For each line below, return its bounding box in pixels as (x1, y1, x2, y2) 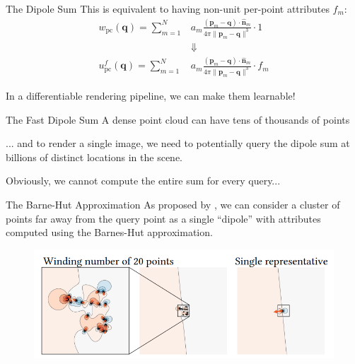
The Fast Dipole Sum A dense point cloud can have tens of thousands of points (6, 112, 350, 127)
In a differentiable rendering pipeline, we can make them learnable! (6, 88, 296, 102)
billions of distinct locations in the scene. (6, 149, 182, 164)
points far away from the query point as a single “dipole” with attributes (6, 211, 321, 225)
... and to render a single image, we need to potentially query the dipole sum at (6, 136, 350, 151)
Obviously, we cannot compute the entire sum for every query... (6, 173, 281, 188)
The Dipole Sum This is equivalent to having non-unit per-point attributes (6, 1, 330, 16)
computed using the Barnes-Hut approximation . (6, 225, 213, 240)
